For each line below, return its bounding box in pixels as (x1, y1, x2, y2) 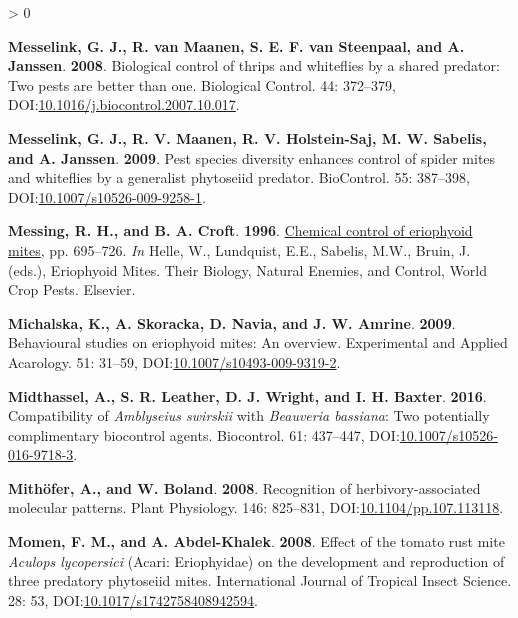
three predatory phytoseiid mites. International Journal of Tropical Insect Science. (8, 570, 512, 591)
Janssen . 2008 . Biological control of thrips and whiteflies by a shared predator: (8, 55, 500, 76)
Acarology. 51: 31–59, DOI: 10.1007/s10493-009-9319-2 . (8, 351, 341, 372)
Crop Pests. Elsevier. (8, 279, 136, 300)
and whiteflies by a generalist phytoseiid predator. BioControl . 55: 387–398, (8, 167, 470, 188)
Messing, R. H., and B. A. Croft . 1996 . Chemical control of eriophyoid (8, 220, 473, 241)
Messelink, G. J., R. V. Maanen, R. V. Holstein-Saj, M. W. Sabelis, (8, 127, 487, 148)
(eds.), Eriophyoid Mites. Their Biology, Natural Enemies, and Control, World (8, 259, 488, 280)
